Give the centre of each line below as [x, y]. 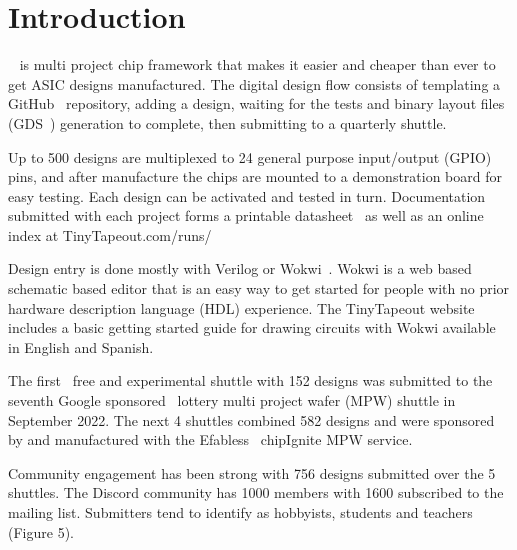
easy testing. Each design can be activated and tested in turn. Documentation [247, 195]
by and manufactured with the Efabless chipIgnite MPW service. [210, 439]
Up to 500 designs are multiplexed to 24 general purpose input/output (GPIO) [250, 156]
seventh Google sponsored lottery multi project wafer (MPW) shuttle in [232, 400]
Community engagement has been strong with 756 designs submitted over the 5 [252, 472]
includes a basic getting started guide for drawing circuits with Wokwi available [252, 327]
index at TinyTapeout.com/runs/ [110, 234]
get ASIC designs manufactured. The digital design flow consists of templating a [254, 83]
